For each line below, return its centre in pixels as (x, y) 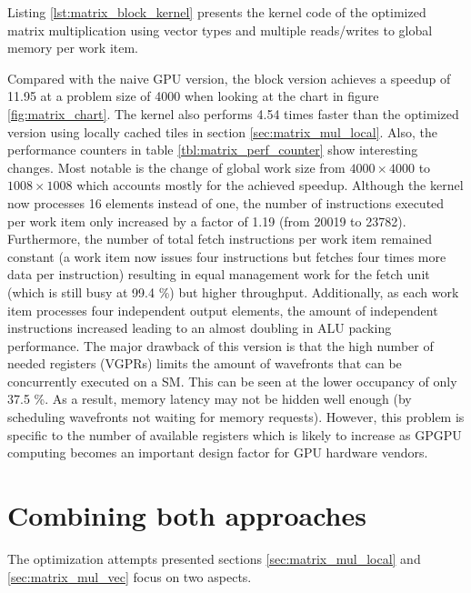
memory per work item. (73, 48)
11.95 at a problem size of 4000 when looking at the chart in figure (193, 96)
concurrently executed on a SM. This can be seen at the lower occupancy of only (232, 381)
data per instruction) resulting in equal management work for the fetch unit (219, 274)
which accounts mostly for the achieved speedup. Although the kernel (270, 185)
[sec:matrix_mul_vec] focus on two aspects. (130, 576)
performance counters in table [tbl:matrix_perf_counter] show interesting (213, 150)
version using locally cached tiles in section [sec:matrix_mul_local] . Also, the (223, 131)
